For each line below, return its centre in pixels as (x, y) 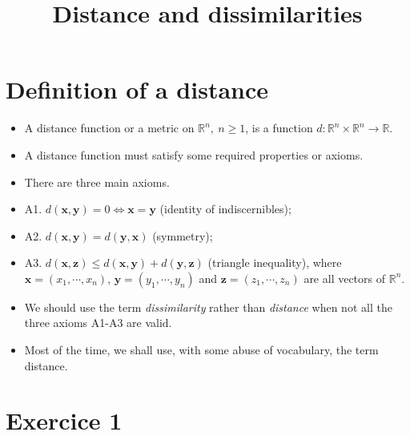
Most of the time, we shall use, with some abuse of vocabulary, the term (201, 350)
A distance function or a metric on (109, 128)
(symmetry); (183, 235)
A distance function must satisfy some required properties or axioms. (194, 154)
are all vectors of (345, 278)
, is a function (279, 128)
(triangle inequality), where (275, 262)
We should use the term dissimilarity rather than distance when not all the (208, 307)
